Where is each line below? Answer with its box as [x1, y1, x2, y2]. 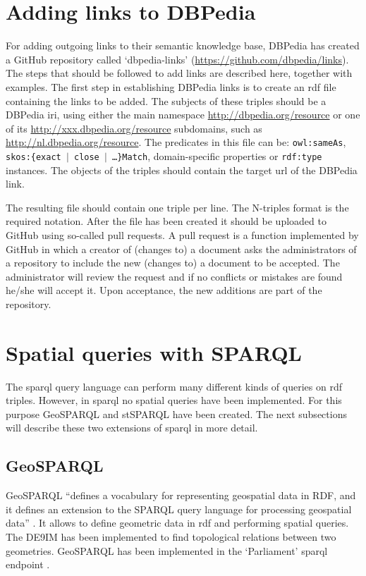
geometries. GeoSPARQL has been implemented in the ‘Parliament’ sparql [6, 543, 328, 558]
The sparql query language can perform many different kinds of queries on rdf [6, 379, 342, 393]
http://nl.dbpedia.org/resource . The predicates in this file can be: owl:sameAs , [6, 135, 346, 149]
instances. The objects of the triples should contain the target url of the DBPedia [6, 162, 358, 177]
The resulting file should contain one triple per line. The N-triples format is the [6, 200, 349, 214]
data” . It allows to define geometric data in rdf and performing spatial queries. [6, 515, 349, 530]
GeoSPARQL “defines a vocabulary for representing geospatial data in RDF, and [6, 488, 356, 503]
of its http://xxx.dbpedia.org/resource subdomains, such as [6, 121, 262, 135]
